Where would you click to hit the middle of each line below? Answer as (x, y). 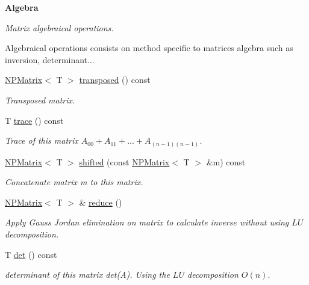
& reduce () (101, 202)
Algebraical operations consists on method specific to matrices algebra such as (149, 48)
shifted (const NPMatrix (124, 161)
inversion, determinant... (50, 59)
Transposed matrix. (40, 100)
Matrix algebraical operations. (59, 27)
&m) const (226, 161)
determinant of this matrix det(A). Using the (87, 274)
